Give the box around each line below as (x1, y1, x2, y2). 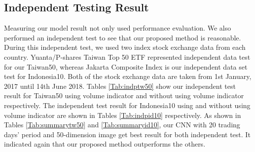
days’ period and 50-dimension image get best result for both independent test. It (4, 129, 251, 139)
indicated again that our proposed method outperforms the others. (4, 139, 206, 149)
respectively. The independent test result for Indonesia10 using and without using (4, 100, 251, 110)
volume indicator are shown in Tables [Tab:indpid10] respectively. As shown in (4, 110, 241, 120)
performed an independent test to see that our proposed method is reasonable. (4, 32, 241, 42)
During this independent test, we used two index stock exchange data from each (4, 42, 246, 52)
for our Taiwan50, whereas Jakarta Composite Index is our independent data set (4, 61, 248, 72)
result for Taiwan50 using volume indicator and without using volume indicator (4, 90, 244, 101)
